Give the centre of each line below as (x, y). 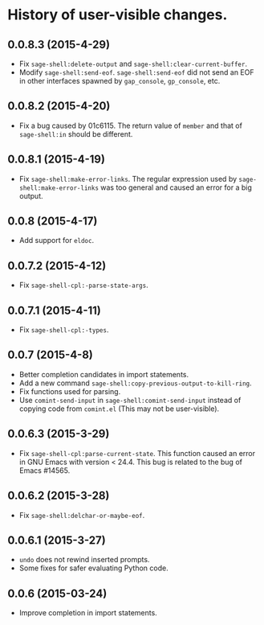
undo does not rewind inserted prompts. (84, 560)
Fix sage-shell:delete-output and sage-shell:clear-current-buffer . (133, 64)
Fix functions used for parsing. (70, 391)
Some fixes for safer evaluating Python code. (94, 568)
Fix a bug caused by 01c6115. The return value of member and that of (130, 125)
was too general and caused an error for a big (176, 187)
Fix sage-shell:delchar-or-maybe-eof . (82, 515)
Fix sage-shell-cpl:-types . (64, 330)
